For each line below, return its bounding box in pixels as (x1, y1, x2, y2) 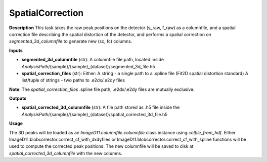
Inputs (9, 47, 23, 53)
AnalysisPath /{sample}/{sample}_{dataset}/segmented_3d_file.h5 (21, 63, 155, 69)
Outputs (9, 95, 27, 101)
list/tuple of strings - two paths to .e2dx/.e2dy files (21, 77, 125, 83)
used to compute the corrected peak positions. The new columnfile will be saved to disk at (9, 143, 194, 149)
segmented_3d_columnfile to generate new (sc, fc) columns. (9, 39, 133, 44)
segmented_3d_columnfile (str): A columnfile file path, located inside (21, 57, 164, 63)
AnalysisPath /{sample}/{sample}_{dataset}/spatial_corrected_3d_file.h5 (21, 111, 168, 117)
